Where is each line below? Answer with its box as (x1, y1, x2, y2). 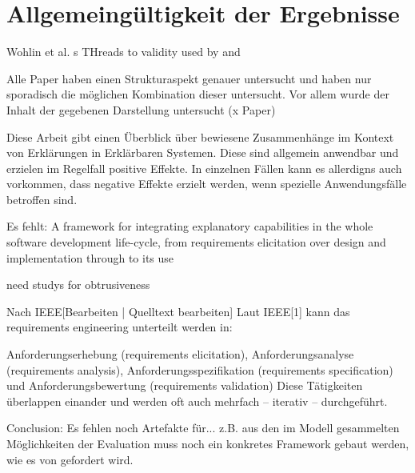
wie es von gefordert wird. (6, 451, 134, 467)
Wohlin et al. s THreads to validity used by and (6, 43, 241, 60)
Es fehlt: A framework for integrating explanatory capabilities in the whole (6, 218, 373, 234)
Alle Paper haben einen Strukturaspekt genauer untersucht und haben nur (6, 70, 372, 86)
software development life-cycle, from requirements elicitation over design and (6, 234, 386, 251)
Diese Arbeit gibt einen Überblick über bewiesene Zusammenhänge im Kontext (6, 128, 394, 145)
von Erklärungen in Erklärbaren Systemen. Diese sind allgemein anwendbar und (6, 144, 399, 161)
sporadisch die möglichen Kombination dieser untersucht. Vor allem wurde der (6, 86, 389, 102)
